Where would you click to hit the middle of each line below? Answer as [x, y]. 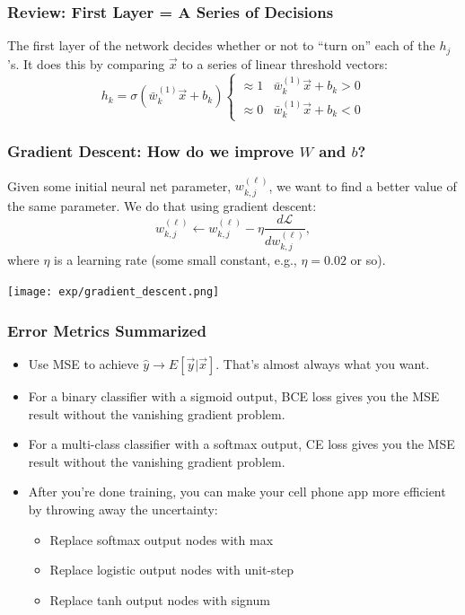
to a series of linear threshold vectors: [285, 63]
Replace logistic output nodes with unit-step [172, 570]
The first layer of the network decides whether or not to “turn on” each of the [221, 45]
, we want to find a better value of [363, 185]
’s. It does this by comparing [86, 63]
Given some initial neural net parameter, [119, 185]
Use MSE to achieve [83, 363]
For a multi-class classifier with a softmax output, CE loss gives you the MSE [241, 444]
